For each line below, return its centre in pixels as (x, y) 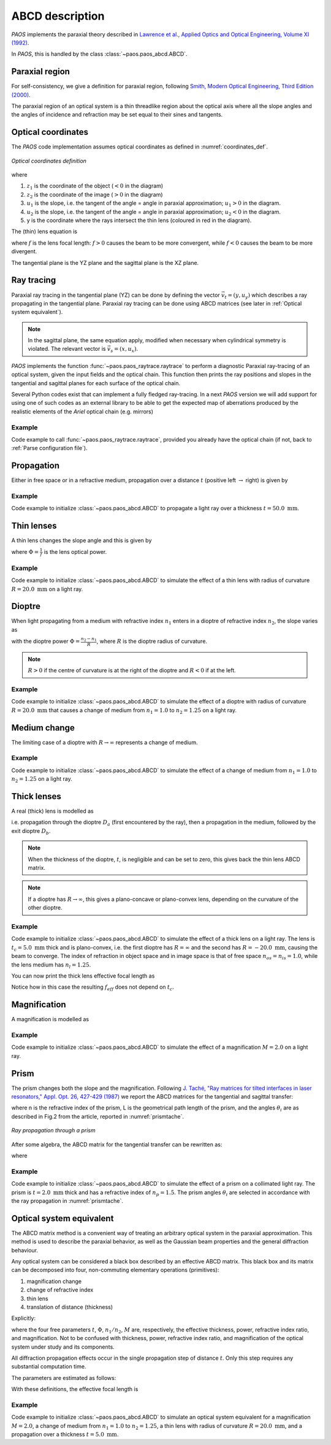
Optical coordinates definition (49, 161)
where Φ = (25, 551)
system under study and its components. (63, 1347)
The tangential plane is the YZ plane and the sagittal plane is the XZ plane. (105, 263)
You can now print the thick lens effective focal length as (83, 976)
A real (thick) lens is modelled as (53, 811)
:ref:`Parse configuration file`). (50, 448)
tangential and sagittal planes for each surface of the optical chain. (96, 383)
